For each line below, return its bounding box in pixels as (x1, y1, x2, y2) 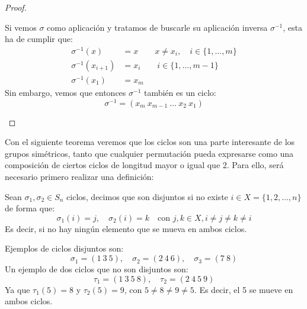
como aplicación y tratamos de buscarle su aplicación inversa (47, 21, 268, 33)
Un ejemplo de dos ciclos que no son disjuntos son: (5, 263, 188, 275)
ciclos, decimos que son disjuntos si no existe (66, 190, 228, 202)
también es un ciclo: (143, 86, 216, 99)
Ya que (5, 283, 30, 295)
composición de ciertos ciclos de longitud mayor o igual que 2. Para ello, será (5, 159, 284, 171)
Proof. (5, 1, 27, 13)
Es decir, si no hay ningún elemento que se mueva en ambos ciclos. (5, 222, 247, 234)
